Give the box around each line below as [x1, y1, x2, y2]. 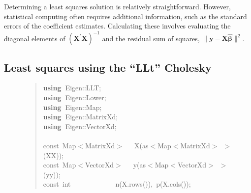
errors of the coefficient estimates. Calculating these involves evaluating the [4, 21, 231, 31]
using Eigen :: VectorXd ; [43, 121, 117, 131]
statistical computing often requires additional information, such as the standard [4, 11, 247, 21]
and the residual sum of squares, [102, 33, 200, 43]
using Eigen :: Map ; [43, 102, 102, 112]
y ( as [133, 160, 146, 170]
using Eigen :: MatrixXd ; [43, 111, 118, 122]
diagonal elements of [4, 33, 65, 43]
